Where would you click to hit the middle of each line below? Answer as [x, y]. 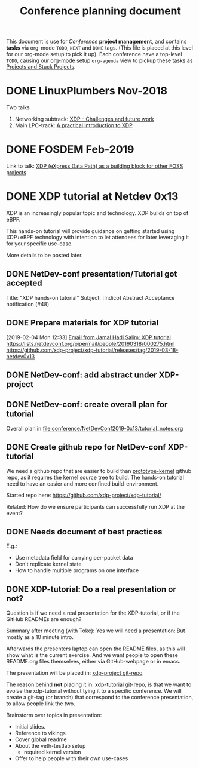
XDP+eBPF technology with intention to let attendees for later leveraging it [98, 237]
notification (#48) [28, 304]
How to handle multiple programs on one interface [77, 570]
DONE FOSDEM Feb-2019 [70, 150]
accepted [24, 283]
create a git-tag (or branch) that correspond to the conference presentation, [100, 698]
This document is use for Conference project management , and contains [97, 42]
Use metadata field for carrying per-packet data [74, 558]
